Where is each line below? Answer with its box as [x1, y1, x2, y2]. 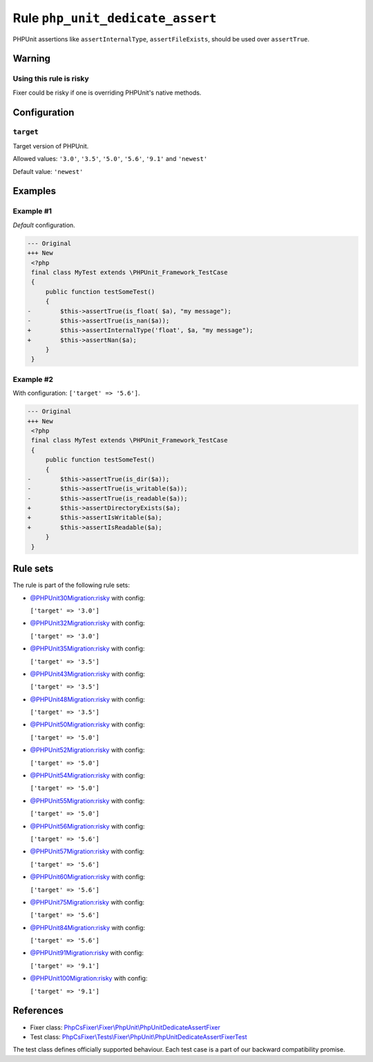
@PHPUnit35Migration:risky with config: [30, 644, 145, 653]
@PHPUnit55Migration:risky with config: [30, 796, 145, 804]
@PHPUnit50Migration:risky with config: [30, 720, 145, 728]
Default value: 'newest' [12, 167, 84, 175]
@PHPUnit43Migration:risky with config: [30, 670, 145, 678]
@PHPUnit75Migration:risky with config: [30, 898, 145, 906]
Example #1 [12, 206, 52, 216]
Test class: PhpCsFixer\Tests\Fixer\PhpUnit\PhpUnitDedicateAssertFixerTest [30, 1032, 248, 1041]
